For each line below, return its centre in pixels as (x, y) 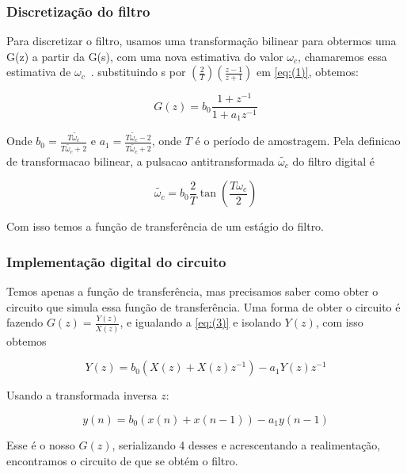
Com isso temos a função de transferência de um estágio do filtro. (165, 226)
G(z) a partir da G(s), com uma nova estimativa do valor (145, 56)
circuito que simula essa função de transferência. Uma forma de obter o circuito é (203, 306)
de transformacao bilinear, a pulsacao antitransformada (141, 161)
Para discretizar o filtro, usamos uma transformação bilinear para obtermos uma (202, 41)
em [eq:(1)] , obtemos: (307, 72)
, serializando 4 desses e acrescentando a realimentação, (246, 444)
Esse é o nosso (41, 444)
